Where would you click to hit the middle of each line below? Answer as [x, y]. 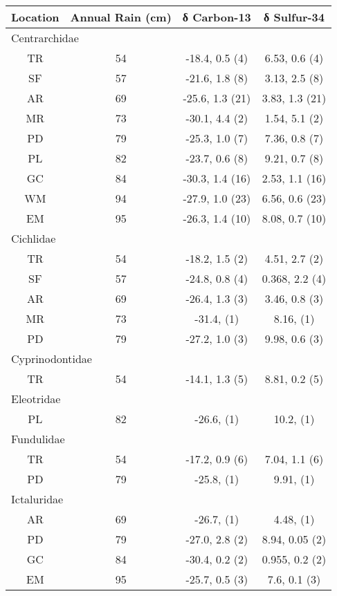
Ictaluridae [37, 499]
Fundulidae [38, 439]
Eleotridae [36, 399]
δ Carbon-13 [217, 17]
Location [35, 17]
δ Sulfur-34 [294, 17]
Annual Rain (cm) [121, 17]
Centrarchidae [45, 38]
